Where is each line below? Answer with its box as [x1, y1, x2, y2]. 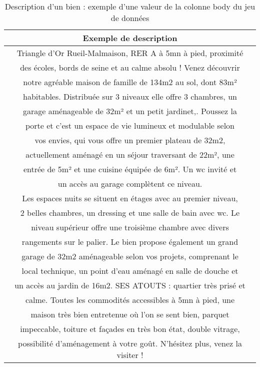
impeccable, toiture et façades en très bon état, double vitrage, [20, 323, 240, 334]
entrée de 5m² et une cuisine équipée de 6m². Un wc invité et [23, 163, 237, 175]
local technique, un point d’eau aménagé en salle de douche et [21, 265, 238, 276]
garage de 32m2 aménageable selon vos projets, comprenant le [21, 250, 238, 262]
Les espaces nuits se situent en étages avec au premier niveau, [22, 192, 238, 204]
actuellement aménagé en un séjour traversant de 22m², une [25, 149, 234, 160]
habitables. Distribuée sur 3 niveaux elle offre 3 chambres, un [23, 91, 237, 102]
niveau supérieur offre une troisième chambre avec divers [31, 221, 229, 233]
